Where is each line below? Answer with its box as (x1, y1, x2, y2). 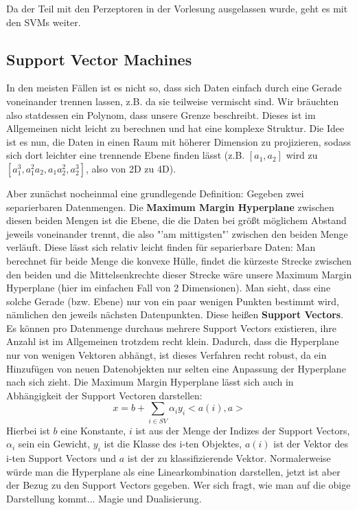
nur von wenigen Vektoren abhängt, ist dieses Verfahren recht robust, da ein (6, 348, 327, 362)
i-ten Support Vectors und (6, 451, 117, 465)
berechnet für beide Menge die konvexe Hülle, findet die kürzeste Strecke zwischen (6, 253, 352, 267)
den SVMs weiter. (6, 14, 81, 29)
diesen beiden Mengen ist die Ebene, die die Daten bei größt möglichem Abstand (6, 213, 347, 228)
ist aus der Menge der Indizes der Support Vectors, (135, 423, 350, 437)
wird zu (286, 148, 318, 162)
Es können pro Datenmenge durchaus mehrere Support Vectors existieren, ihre (6, 320, 336, 335)
